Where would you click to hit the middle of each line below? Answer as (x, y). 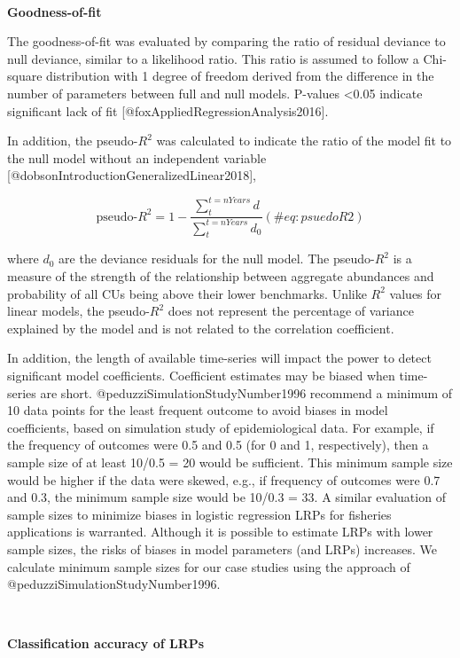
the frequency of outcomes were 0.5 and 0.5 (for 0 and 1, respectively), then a (218, 445)
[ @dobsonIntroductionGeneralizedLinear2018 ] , (132, 175)
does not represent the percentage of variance (291, 311)
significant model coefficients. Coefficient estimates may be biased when (201, 375)
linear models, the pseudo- (78, 311)
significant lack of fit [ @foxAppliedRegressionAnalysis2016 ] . (168, 110)
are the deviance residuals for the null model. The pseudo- (217, 258)
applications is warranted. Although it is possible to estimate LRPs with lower (220, 532)
